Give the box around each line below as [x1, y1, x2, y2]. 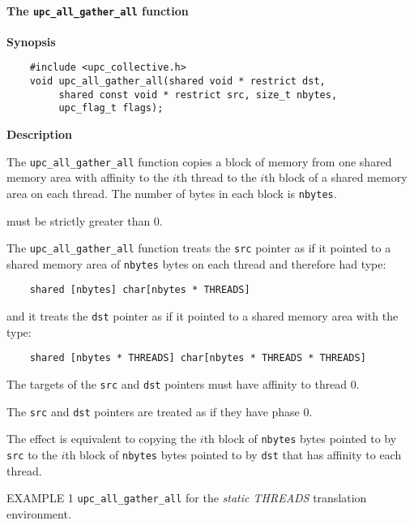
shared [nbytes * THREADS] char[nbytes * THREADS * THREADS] [29, 352, 366, 364]
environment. [6, 505, 71, 522]
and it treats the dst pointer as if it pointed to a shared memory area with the [6, 308, 399, 325]
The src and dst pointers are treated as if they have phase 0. [6, 402, 313, 420]
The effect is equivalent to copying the [6, 430, 197, 447]
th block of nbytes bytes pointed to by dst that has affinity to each [65, 446, 402, 463]
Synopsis [6, 32, 56, 49]
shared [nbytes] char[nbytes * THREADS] [29, 284, 250, 296]
